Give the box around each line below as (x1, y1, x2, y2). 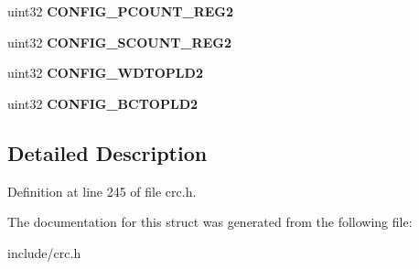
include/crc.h (7, 242, 81, 262)
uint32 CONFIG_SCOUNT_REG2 (7, 32, 231, 51)
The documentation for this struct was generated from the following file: (7, 212, 413, 231)
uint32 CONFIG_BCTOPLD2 (7, 93, 199, 113)
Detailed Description (7, 138, 208, 167)
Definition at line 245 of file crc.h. (7, 181, 197, 200)
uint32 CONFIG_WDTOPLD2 (7, 63, 203, 82)
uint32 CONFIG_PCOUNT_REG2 (7, 2, 234, 20)
